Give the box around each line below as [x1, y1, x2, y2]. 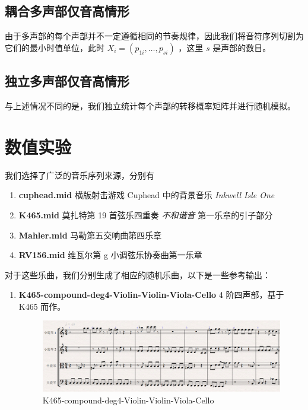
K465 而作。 [18, 300, 66, 312]
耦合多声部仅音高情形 [5, 2, 129, 20]
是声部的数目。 [212, 41, 271, 53]
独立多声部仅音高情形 [5, 72, 129, 90]
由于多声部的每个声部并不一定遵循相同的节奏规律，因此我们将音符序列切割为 [5, 30, 304, 42]
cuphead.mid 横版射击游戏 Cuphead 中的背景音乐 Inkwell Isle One [18, 189, 275, 201]
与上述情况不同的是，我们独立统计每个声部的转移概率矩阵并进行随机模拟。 [5, 100, 296, 112]
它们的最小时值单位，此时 [5, 41, 104, 53]
